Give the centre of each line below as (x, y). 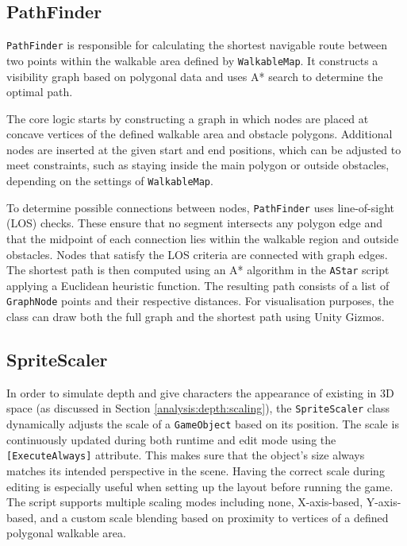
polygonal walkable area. (66, 533)
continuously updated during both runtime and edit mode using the (171, 439)
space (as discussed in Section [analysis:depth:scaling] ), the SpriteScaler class (198, 408)
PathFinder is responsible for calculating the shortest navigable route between (197, 45)
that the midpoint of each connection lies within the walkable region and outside (203, 238)
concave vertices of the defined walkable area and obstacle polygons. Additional (200, 134)
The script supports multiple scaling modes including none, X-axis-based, (185, 502)
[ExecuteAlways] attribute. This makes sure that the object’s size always (186, 455)
